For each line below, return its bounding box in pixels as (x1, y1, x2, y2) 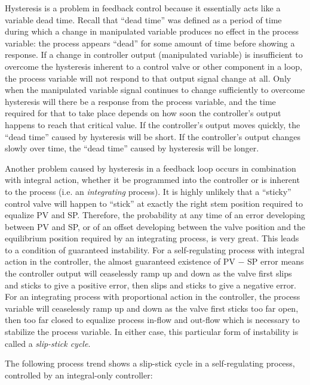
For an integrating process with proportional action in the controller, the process (5, 290, 300, 303)
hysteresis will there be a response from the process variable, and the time (5, 95, 276, 107)
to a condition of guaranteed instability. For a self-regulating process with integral (5, 243, 305, 256)
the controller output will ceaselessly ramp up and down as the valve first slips (5, 267, 292, 280)
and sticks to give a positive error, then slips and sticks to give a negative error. (5, 278, 297, 291)
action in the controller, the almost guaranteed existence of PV (5, 255, 235, 268)
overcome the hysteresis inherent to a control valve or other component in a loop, (5, 60, 302, 72)
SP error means (247, 255, 304, 268)
